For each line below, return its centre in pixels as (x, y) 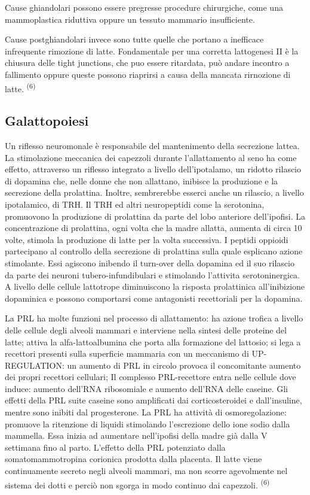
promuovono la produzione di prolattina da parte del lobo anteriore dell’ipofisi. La (155, 216)
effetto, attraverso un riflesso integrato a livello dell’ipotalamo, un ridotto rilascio (153, 169)
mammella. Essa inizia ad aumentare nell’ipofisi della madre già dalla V (136, 435)
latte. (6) (20, 87)
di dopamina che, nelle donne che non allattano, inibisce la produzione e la (142, 180)
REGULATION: (35, 365)
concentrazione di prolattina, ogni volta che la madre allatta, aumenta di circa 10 (154, 228)
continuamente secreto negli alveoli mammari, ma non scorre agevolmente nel (146, 471)
